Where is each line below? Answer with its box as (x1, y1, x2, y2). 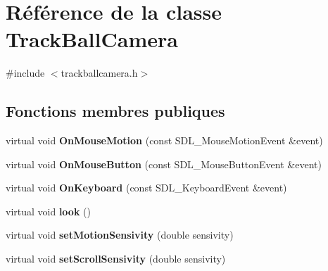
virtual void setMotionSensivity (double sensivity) (6, 227, 234, 242)
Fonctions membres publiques (6, 100, 225, 122)
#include (6, 65, 45, 80)
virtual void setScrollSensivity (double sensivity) (6, 251, 226, 266)
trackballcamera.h (61, 65, 138, 80)
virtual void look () (6, 203, 91, 218)
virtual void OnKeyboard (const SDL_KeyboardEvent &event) (6, 180, 287, 195)
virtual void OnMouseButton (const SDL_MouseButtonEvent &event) (6, 156, 322, 171)
